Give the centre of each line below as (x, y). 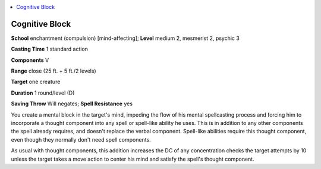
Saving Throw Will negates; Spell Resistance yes (72, 104)
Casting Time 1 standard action (50, 49)
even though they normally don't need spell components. (81, 139)
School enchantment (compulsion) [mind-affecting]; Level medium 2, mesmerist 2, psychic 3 (125, 38)
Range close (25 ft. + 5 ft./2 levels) (53, 71)
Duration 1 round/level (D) (43, 93)
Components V (30, 60)
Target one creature (36, 82)
